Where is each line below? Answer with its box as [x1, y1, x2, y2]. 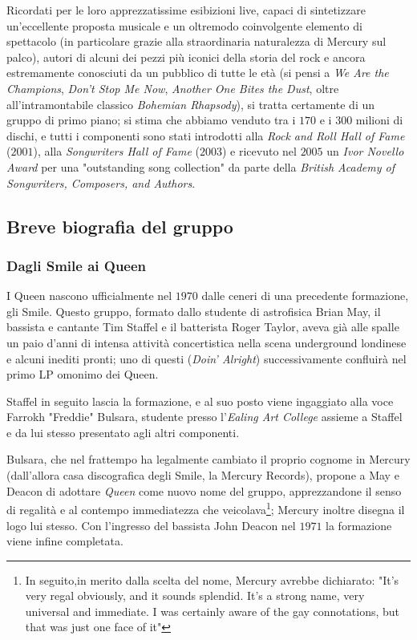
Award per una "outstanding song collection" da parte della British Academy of [6, 158, 395, 175]
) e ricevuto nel [221, 143, 297, 160]
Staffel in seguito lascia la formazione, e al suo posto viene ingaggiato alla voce [6, 392, 394, 409]
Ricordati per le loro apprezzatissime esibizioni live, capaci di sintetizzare [6, 2, 366, 18]
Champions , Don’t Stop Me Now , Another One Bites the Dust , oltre [6, 79, 339, 96]
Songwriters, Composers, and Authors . [6, 174, 196, 191]
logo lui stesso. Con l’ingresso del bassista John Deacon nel [6, 516, 296, 533]
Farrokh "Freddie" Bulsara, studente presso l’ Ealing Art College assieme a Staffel [6, 408, 403, 425]
